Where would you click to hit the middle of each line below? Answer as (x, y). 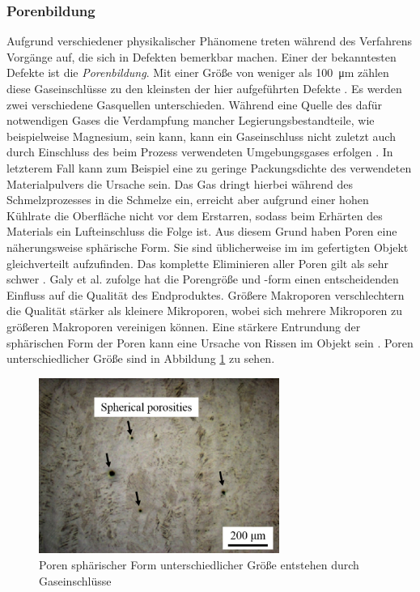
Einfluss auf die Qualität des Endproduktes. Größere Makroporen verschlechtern (206, 294)
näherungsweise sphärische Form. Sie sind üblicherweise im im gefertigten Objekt (208, 247)
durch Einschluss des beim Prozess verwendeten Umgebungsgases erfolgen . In (200, 152)
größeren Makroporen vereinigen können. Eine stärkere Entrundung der (184, 326)
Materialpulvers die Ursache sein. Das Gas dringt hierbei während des (180, 183)
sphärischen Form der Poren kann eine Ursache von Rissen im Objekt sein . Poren (210, 342)
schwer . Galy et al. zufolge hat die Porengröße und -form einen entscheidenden (203, 279)
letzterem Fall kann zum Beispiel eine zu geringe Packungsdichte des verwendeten (209, 167)
